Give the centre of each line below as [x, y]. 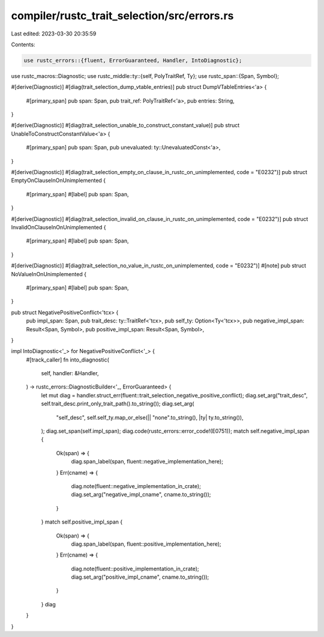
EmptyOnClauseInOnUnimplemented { [58, 181]
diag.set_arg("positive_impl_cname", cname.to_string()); [140, 577]
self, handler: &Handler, [70, 373]
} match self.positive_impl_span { [82, 522]
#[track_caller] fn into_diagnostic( [67, 360]
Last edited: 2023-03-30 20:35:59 [54, 34]
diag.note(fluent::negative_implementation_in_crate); [136, 486]
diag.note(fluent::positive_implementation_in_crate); [135, 569]
